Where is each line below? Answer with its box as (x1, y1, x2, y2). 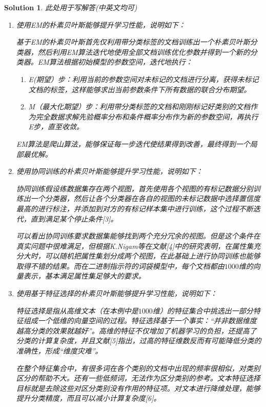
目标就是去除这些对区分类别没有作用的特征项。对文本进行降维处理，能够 (16, 382, 260, 393)
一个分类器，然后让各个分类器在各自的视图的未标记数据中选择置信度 (30, 193, 260, 204)
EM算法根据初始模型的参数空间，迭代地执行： (37, 56, 193, 67)
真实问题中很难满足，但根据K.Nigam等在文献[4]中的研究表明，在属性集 (16, 240, 254, 251)
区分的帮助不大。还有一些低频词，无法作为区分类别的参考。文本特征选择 (16, 373, 260, 383)
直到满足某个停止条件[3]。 (30, 213, 118, 224)
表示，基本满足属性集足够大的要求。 (23, 270, 146, 281)
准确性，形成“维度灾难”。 (16, 345, 103, 356)
